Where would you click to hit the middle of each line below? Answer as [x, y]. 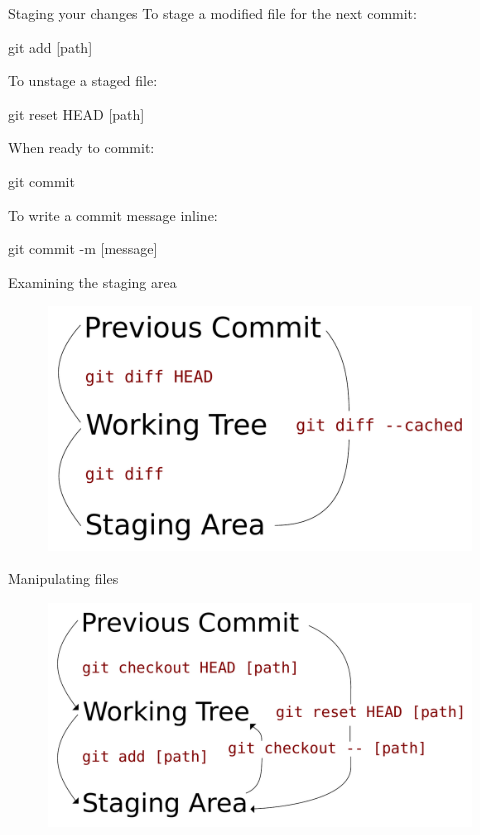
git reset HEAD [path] [76, 113]
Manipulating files [63, 578]
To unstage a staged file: [83, 80]
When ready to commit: [81, 147]
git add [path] [50, 46]
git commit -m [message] [83, 248]
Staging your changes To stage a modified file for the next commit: [212, 13]
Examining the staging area [92, 281]
